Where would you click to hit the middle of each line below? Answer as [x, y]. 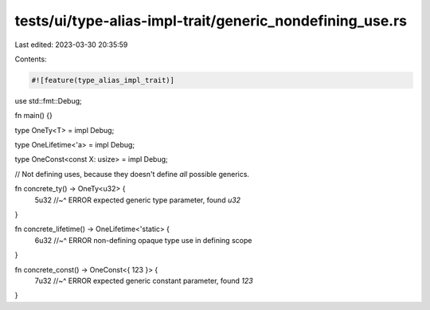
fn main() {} [34, 116]
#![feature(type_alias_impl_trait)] [103, 80]
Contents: [31, 59]
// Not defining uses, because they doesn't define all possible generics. [132, 174]
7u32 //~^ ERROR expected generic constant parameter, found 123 [144, 281]
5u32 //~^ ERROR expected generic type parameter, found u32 [138, 200]
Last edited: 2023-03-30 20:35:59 [71, 45]
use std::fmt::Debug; [49, 100]
